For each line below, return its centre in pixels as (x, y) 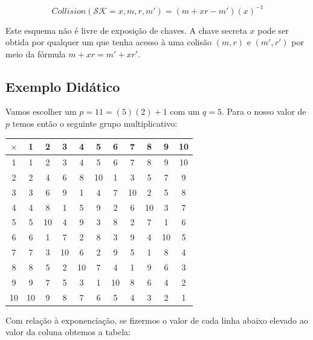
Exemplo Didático (63, 86)
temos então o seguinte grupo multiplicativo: (95, 123)
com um (185, 111)
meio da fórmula (36, 53)
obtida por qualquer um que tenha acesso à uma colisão (108, 42)
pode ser (273, 30)
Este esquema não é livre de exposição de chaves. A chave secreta (126, 30)
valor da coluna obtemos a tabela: (68, 332)
